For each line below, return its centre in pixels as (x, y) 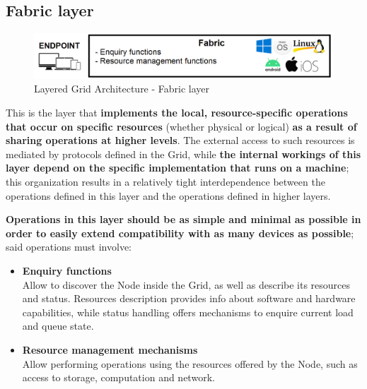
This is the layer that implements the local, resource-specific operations (177, 113)
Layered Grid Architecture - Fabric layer (122, 89)
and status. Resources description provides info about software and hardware (189, 298)
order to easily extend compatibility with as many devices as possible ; (180, 233)
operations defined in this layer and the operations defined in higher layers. (168, 195)
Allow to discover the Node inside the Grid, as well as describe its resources (186, 284)
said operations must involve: (69, 247)
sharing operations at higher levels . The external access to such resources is (180, 140)
